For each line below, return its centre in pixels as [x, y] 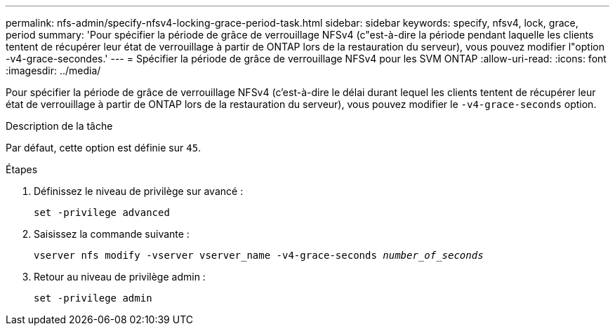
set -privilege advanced [102, 212]
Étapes [22, 169]
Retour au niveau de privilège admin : [120, 277]
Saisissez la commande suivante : [112, 234]
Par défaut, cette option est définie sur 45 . [104, 148]
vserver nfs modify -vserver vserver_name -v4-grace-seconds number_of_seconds [259, 255]
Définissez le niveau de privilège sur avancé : [139, 191]
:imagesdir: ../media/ [53, 70]
